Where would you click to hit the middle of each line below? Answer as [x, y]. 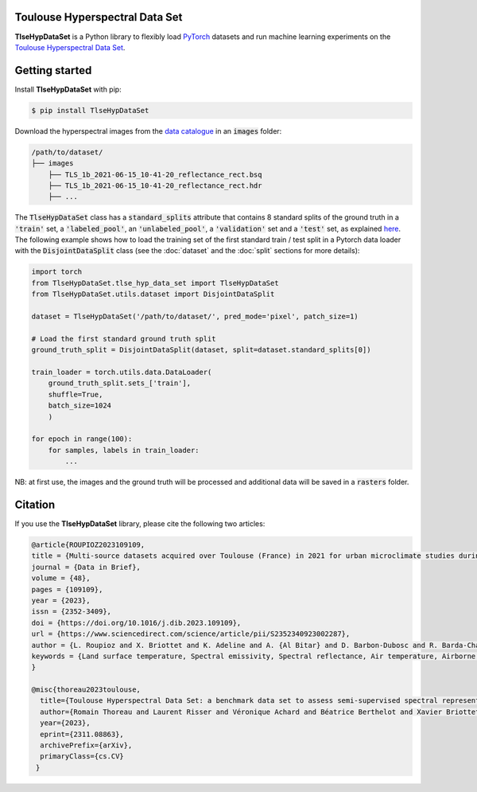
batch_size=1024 [79, 406]
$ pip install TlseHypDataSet [90, 110]
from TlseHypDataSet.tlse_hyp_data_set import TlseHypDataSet [155, 283]
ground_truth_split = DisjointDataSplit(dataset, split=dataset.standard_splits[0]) [201, 350]
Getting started [53, 70]
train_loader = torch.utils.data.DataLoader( [122, 372]
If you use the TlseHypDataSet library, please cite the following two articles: [140, 524]
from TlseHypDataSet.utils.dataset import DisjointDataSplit [153, 294]
